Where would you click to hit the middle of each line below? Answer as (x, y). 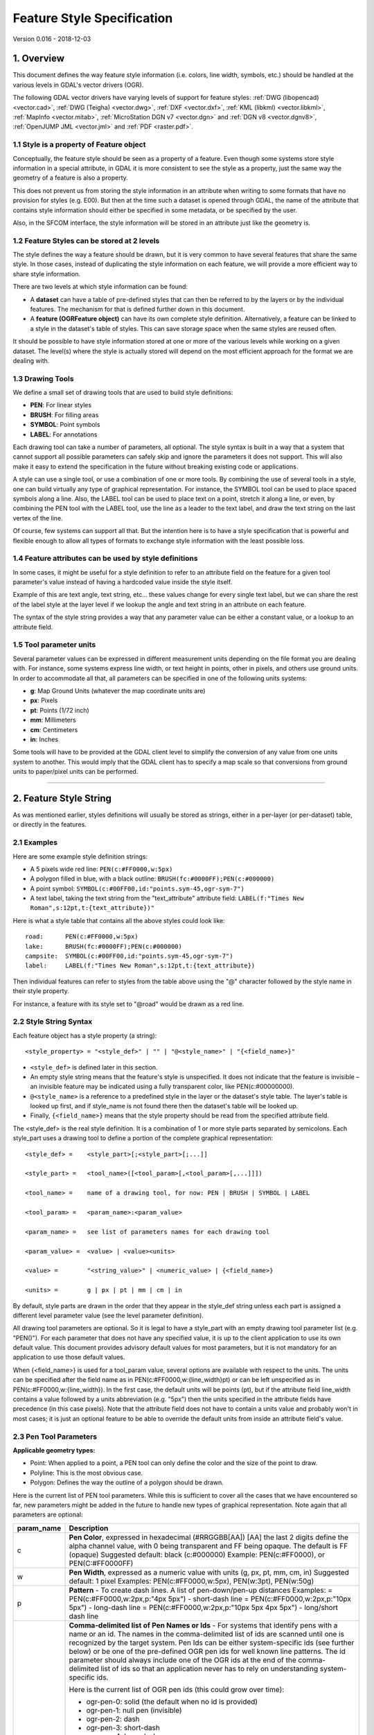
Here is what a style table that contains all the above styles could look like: (119, 920)
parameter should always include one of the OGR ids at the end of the (183, 1660)
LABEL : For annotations (64, 434)
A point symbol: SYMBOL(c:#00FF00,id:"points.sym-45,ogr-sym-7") (137, 888)
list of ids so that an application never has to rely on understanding (210, 1668)
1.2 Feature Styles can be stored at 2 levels (86, 241)
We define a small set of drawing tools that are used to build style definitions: (123, 393)
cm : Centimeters (54, 729)
